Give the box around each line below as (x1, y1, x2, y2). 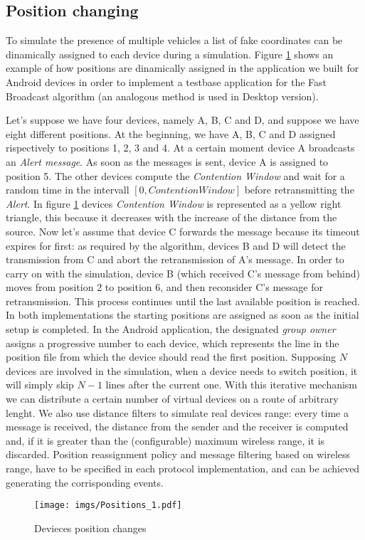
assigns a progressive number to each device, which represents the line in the (6, 335, 339, 350)
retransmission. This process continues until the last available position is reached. (6, 293, 360, 308)
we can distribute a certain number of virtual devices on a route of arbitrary (6, 391, 339, 406)
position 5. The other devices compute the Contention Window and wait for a (6, 168, 345, 183)
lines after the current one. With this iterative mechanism (105, 377, 358, 392)
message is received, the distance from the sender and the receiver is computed (6, 419, 349, 434)
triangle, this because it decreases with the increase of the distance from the (6, 210, 337, 225)
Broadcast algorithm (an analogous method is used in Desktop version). (6, 88, 319, 103)
